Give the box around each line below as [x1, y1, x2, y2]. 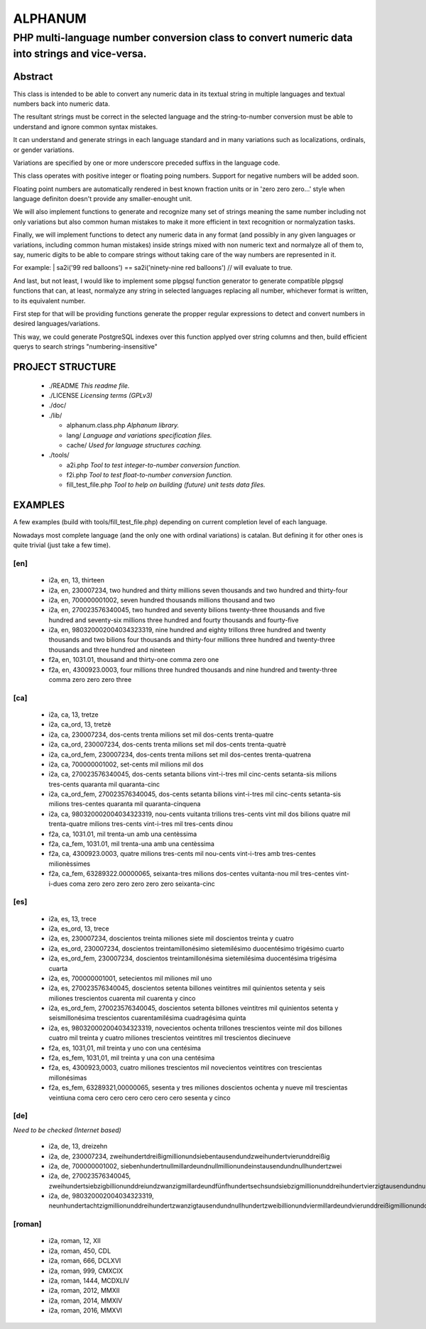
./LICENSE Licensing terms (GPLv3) [48, 391, 153, 399]
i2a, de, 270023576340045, [48, 1172, 131, 1181]
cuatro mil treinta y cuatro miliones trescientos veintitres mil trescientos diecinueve [48, 1034, 291, 1042]
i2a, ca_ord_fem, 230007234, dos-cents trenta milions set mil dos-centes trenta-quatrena [48, 750, 312, 759]
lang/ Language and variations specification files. [66, 430, 212, 440]
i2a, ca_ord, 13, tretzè [48, 720, 111, 729]
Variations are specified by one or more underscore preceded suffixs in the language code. [13, 158, 280, 167]
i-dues [48, 879, 68, 888]
